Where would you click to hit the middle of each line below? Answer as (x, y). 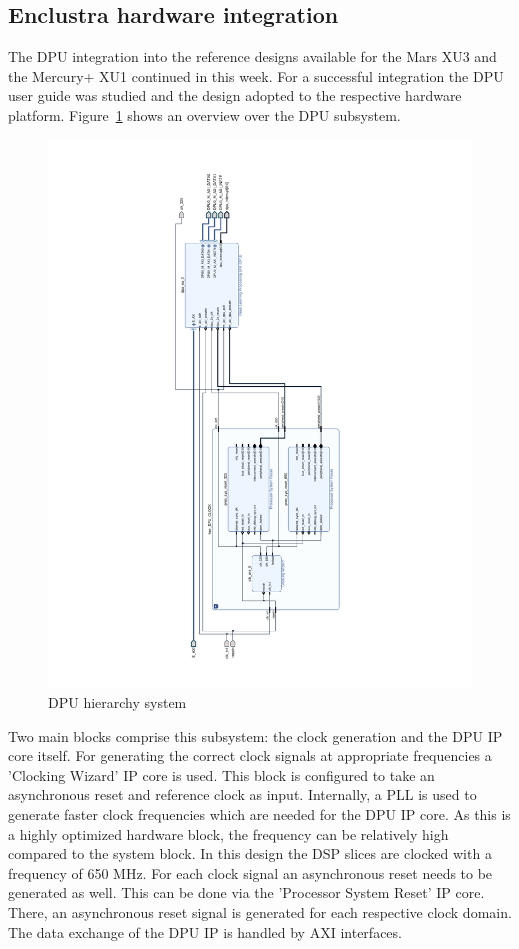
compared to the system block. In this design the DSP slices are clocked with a (250, 853)
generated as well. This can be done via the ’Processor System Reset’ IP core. (246, 892)
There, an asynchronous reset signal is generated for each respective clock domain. (260, 912)
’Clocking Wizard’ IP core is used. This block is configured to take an (221, 774)
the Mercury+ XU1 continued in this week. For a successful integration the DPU (256, 75)
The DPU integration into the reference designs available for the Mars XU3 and (252, 56)
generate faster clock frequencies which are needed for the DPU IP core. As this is (259, 814)
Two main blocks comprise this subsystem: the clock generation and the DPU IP (255, 735)
